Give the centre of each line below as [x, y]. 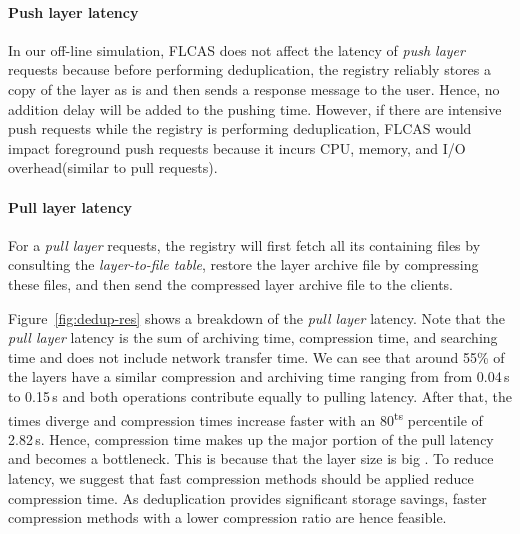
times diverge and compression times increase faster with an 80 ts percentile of [245, 418]
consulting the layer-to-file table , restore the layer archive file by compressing [243, 264]
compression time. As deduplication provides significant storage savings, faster [247, 497]
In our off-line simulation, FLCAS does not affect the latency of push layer [236, 49]
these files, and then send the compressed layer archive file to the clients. [231, 283]
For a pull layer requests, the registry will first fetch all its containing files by [244, 244]
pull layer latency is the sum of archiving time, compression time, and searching [253, 337]
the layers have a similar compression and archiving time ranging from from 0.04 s [259, 376]
